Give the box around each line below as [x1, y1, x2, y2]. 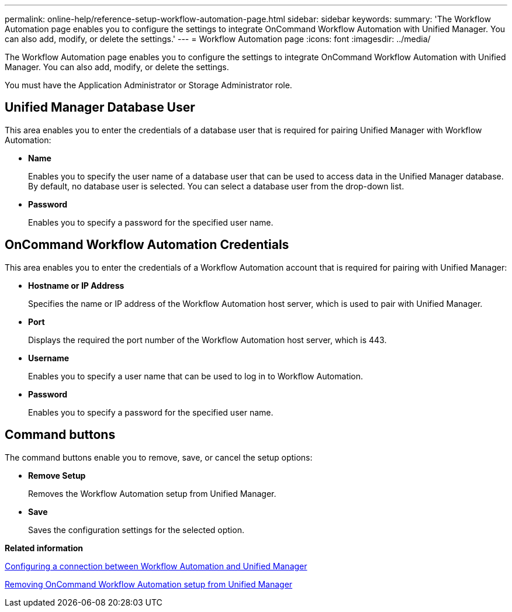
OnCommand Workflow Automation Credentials [5, 237, 289, 253]
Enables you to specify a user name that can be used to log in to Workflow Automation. [28, 371, 364, 381]
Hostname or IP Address [28, 280, 124, 291]
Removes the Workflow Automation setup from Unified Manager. [28, 488, 276, 499]
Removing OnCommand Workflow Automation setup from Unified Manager [5, 579, 293, 589]
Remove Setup [28, 470, 86, 480]
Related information [5, 542, 84, 553]
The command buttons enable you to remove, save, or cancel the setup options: [5, 452, 313, 462]
